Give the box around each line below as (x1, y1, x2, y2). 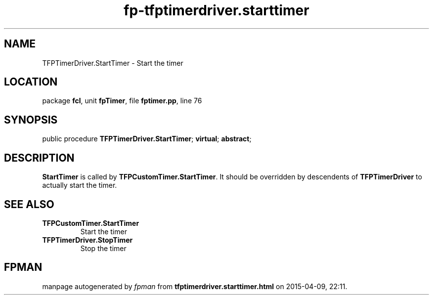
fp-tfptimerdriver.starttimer (124, 2, 309, 19)
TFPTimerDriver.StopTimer (42, 235, 133, 244)
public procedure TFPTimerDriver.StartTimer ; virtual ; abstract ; (42, 134, 252, 143)
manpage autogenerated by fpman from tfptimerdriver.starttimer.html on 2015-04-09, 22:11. (42, 282, 347, 291)
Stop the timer (80, 244, 127, 253)
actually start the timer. (42, 181, 117, 190)
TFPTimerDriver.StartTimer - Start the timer (42, 58, 183, 67)
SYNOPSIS (4, 113, 58, 126)
